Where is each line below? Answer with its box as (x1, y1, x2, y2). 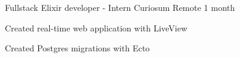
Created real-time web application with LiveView (5, 21, 188, 34)
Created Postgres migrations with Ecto (5, 42, 150, 54)
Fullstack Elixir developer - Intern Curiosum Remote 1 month (5, 1, 235, 13)
